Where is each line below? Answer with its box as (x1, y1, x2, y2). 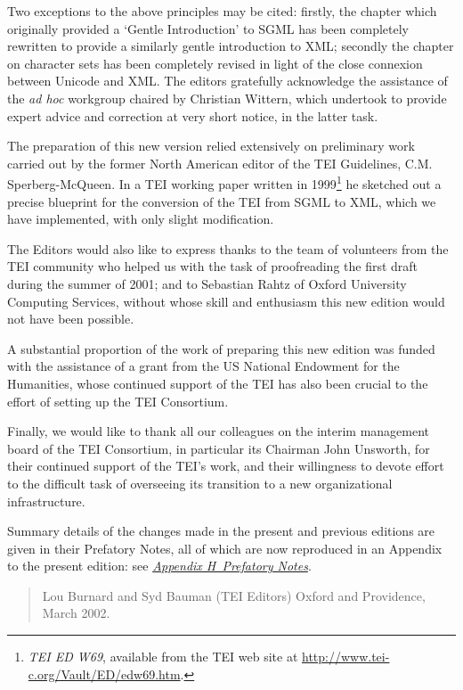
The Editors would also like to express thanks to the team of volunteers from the (7, 239, 449, 258)
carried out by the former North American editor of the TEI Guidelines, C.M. (7, 153, 433, 172)
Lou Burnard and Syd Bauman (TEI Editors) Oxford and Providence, (42, 586, 426, 604)
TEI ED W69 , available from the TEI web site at (28, 647, 298, 666)
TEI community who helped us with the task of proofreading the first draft (7, 257, 418, 275)
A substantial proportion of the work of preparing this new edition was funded (7, 339, 435, 357)
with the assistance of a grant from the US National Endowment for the (7, 357, 400, 375)
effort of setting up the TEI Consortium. (7, 391, 229, 410)
